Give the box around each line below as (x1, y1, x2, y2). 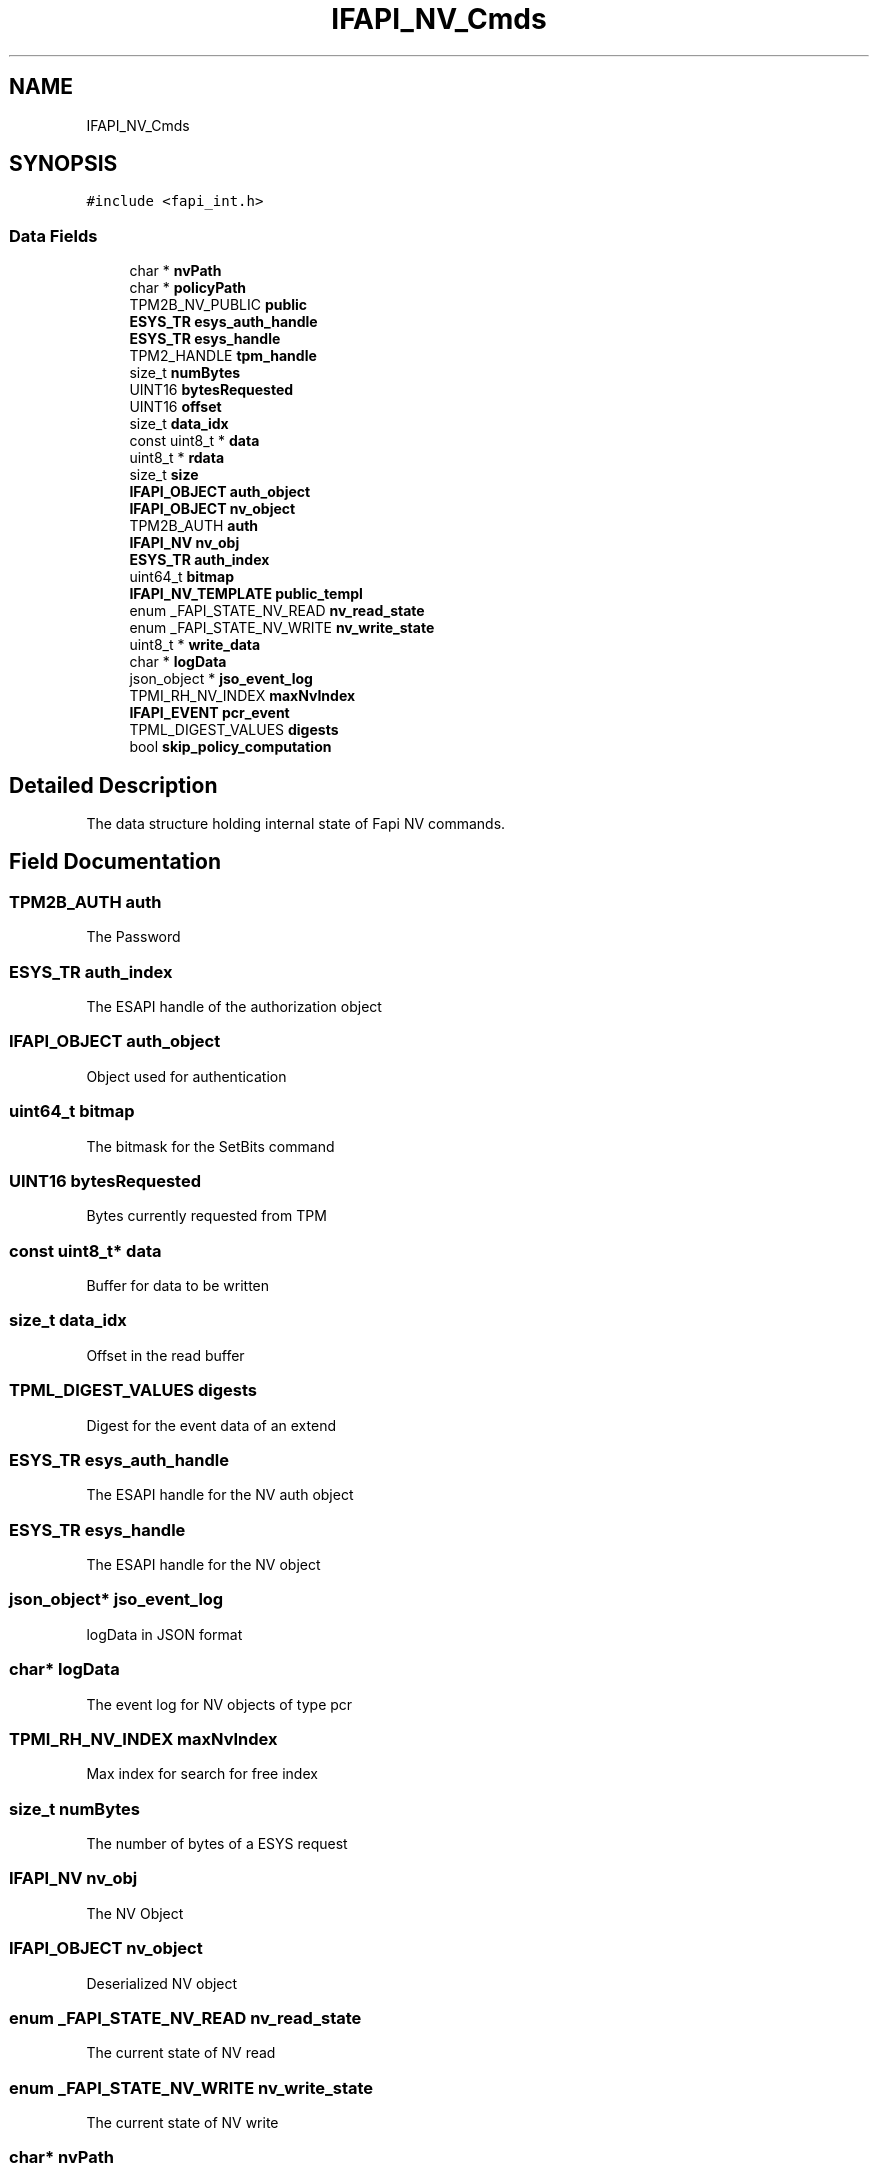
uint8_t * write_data (129, 636, 261, 654)
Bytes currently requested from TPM (86, 1207, 327, 1225)
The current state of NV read (86, 2044, 276, 2062)
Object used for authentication (86, 1067, 287, 1085)
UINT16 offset (129, 398, 222, 416)
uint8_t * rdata (129, 449, 225, 467)
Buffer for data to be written (86, 1277, 270, 1294)
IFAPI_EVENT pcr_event (129, 704, 290, 722)
